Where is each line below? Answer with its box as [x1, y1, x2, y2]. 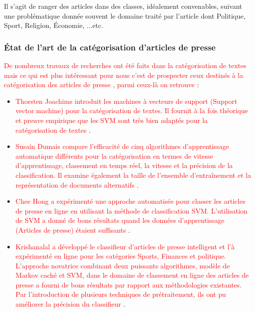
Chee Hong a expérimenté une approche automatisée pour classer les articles [15, 196, 246, 206]
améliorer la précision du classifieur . [15, 299, 126, 309]
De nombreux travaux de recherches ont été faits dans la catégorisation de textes [4, 60, 247, 70]
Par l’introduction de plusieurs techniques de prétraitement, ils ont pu [15, 289, 226, 299]
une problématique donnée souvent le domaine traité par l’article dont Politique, [4, 10, 246, 21]
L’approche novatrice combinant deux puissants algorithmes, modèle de [15, 260, 230, 270]
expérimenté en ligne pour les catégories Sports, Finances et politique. [15, 251, 227, 261]
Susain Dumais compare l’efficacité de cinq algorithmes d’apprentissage [15, 141, 229, 151]
